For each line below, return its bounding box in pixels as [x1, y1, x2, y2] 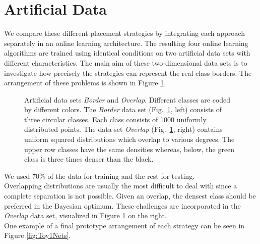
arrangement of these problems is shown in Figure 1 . [4, 77, 166, 88]
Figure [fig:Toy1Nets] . [4, 230, 71, 240]
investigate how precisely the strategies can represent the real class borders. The [4, 67, 252, 78]
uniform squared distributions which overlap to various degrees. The [24, 134, 235, 144]
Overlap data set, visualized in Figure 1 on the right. [4, 210, 167, 221]
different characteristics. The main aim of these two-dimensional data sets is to [4, 57, 247, 68]
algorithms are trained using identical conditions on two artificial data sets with [4, 47, 250, 58]
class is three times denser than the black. [24, 154, 154, 164]
